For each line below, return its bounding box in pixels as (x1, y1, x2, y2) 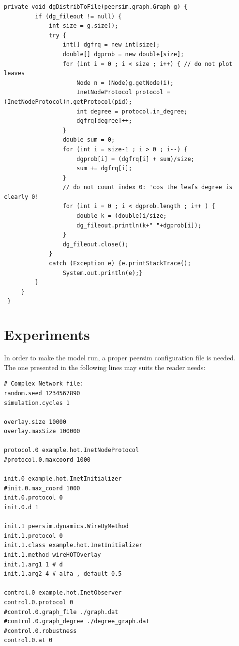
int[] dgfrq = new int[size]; (62, 41, 160, 48)
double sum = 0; (62, 136, 115, 144)
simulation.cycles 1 (4, 399, 70, 406)
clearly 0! (4, 193, 39, 200)
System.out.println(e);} (62, 269, 143, 276)
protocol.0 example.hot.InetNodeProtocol (4, 447, 139, 454)
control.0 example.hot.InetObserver (4, 589, 122, 597)
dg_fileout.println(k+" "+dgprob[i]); (76, 222, 202, 229)
